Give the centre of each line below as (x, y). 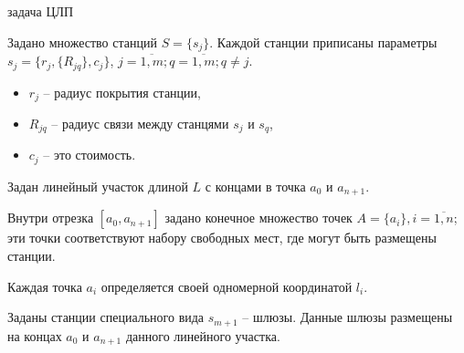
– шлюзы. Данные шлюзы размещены (348, 317)
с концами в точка (255, 186)
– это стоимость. (90, 155)
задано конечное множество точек (258, 218)
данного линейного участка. (203, 335)
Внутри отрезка (51, 218)
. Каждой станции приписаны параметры (323, 42)
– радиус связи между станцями (140, 123)
